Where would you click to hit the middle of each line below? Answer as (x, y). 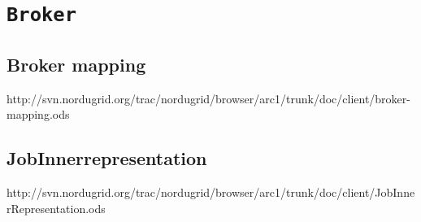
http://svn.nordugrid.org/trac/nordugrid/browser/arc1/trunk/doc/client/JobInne (211, 192)
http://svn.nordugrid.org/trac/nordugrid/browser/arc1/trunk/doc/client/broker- (208, 98)
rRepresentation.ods (56, 208)
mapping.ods (38, 114)
